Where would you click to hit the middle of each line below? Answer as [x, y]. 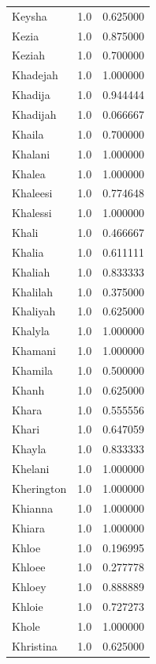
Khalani [31, 153]
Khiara [29, 527]
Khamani [34, 351]
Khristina [35, 645]
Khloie [28, 607]
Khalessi [32, 213]
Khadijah [34, 114]
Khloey [29, 587]
